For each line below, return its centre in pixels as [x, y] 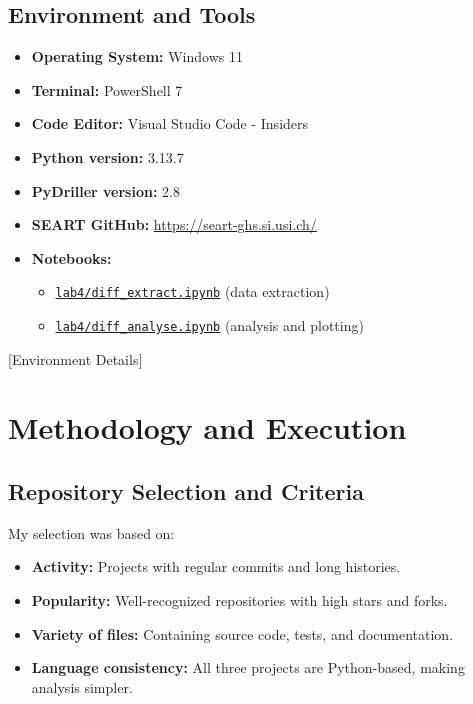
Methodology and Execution [207, 427]
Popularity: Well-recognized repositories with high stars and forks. [239, 600]
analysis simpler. [82, 686]
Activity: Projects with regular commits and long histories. [216, 566]
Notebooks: [71, 257]
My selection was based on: [91, 532]
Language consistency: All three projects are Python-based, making [248, 667]
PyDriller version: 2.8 [105, 190]
